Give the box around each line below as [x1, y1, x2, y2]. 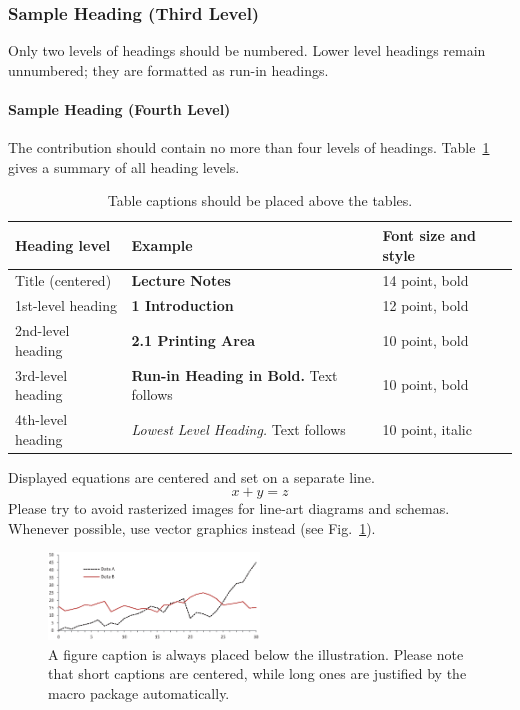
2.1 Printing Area [131, 329, 256, 350]
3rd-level [15, 364, 68, 385]
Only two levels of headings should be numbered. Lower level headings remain [8, 40, 486, 61]
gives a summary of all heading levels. [8, 156, 240, 177]
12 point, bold [382, 295, 469, 316]
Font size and [382, 224, 476, 245]
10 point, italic [382, 418, 472, 439]
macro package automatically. [48, 683, 230, 704]
